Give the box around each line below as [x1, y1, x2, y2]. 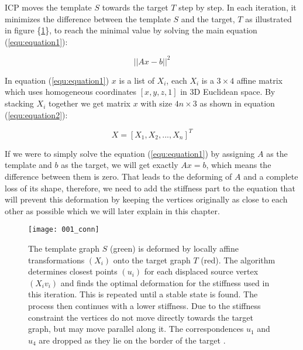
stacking [5, 97, 34, 109]
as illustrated [245, 12, 292, 25]
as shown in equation [199, 97, 275, 109]
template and [5, 159, 52, 171]
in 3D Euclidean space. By [180, 85, 276, 98]
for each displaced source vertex [144, 265, 259, 277]
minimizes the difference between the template [5, 12, 171, 25]
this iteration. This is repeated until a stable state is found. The [28, 288, 258, 300]
